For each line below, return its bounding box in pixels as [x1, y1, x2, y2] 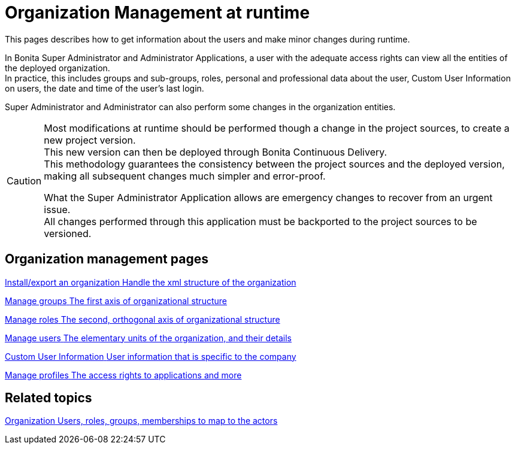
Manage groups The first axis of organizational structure [5, 295, 227, 306]
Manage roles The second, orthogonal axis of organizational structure [5, 314, 280, 324]
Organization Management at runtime [5, 2, 310, 23]
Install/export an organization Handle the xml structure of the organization [5, 277, 296, 287]
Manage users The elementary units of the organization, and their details [5, 332, 292, 343]
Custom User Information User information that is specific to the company [5, 351, 296, 362]
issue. [44, 203, 71, 216]
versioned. [44, 227, 92, 239]
